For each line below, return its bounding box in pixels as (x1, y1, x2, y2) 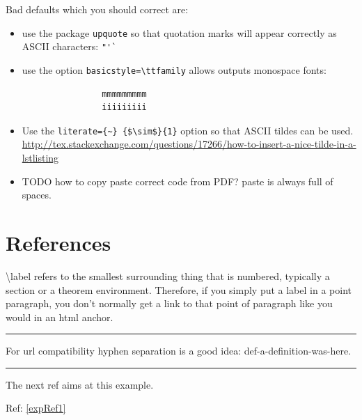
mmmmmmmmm (102, 88, 147, 99)
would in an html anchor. (6, 309, 113, 324)
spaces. (22, 187, 52, 202)
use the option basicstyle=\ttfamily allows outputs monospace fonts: (22, 62, 326, 77)
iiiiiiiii (102, 102, 147, 113)
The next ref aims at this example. (6, 377, 154, 391)
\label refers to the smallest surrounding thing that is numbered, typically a (6, 268, 330, 283)
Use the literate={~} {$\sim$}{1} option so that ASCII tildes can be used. (22, 123, 354, 137)
